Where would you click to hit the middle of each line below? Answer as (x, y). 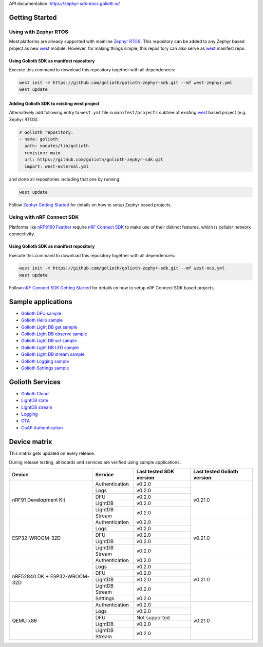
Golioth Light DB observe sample (54, 334)
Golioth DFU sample (41, 313)
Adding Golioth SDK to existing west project (54, 103)
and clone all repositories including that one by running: (65, 179)
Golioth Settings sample (45, 368)
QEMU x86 (24, 621)
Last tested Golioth (216, 472)
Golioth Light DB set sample (49, 341)
